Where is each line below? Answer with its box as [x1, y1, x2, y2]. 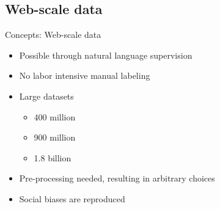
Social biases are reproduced [19, 192, 125, 205]
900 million [34, 131, 76, 144]
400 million [34, 110, 76, 123]
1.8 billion [34, 151, 71, 164]
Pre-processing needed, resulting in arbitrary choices [19, 172, 215, 185]
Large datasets [19, 89, 74, 102]
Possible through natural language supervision [19, 48, 193, 61]
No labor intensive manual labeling [19, 69, 150, 82]
